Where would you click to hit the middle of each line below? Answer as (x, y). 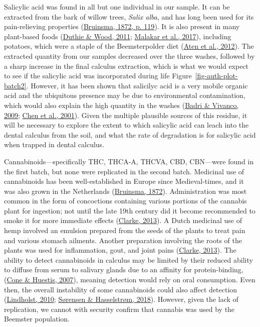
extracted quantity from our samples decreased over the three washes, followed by (129, 56)
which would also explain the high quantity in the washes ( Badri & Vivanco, (121, 105)
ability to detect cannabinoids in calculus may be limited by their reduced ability (128, 259)
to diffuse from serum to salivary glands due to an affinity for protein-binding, (124, 269)
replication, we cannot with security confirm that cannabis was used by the (119, 309)
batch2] (15, 85)
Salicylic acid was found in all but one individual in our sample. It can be (117, 7)
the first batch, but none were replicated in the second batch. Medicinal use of (124, 171)
